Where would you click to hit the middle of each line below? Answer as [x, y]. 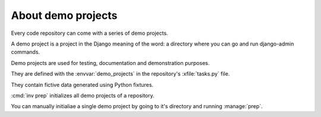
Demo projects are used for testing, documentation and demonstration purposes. [110, 63]
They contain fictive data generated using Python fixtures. [82, 84]
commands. [26, 52]
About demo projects [64, 15]
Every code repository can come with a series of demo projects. [90, 33]
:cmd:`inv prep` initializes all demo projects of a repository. [83, 95]
